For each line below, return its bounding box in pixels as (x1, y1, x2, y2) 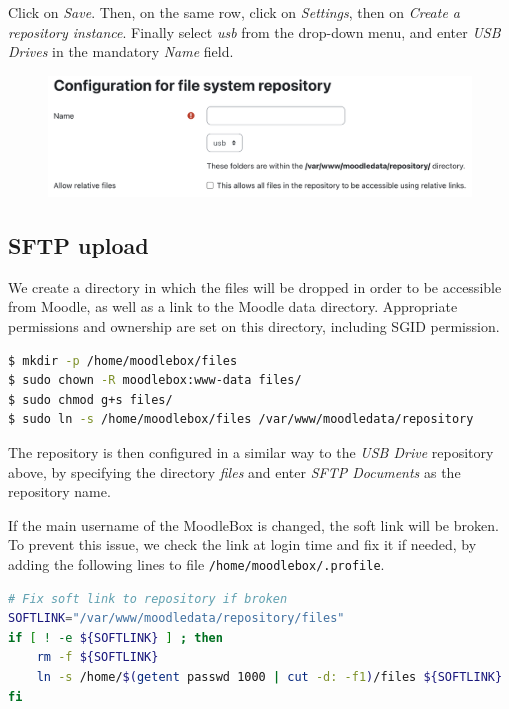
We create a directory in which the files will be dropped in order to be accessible (8, 276, 502, 297)
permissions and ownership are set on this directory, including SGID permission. (8, 316, 500, 337)
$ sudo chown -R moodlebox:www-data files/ (8, 373, 302, 388)
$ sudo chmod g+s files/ (8, 392, 173, 407)
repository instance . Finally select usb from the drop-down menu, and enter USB (8, 21, 501, 42)
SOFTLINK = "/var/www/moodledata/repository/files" (8, 611, 345, 626)
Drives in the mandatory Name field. (8, 41, 234, 62)
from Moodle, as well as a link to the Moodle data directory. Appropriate (8, 296, 458, 317)
